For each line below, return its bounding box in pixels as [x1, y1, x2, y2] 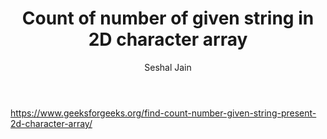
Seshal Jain [144, 61, 192, 73]
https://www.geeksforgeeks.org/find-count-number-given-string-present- [10, 107, 317, 119]
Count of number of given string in [21, 7, 315, 30]
